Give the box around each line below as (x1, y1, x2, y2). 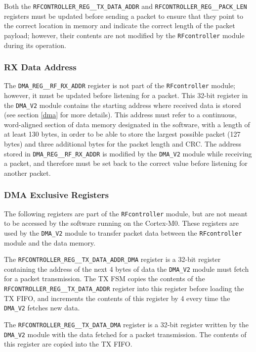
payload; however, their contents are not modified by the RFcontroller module (4, 30, 245, 40)
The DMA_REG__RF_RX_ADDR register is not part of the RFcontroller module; (4, 80, 235, 91)
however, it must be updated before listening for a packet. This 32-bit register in (4, 90, 248, 100)
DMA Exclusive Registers (4, 189, 109, 201)
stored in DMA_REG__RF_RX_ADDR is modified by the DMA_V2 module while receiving (4, 148, 252, 158)
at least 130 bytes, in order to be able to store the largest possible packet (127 (4, 129, 241, 139)
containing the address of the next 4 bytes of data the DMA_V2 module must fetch (4, 263, 249, 274)
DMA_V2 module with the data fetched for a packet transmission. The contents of (4, 329, 247, 339)
